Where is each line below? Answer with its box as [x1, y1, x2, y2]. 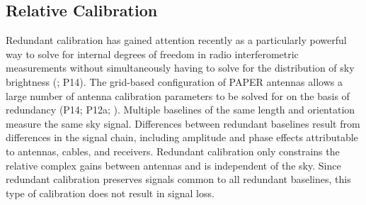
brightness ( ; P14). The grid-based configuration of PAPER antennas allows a [6, 74, 343, 89]
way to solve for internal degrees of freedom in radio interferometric [6, 46, 299, 61]
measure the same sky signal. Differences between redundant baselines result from [6, 116, 360, 131]
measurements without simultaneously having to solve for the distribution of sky [6, 60, 355, 75]
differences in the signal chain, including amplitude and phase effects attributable [6, 130, 358, 145]
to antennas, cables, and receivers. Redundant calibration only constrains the [6, 143, 340, 158]
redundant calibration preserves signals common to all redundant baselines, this [6, 172, 351, 187]
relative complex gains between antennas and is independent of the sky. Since [6, 157, 341, 172]
